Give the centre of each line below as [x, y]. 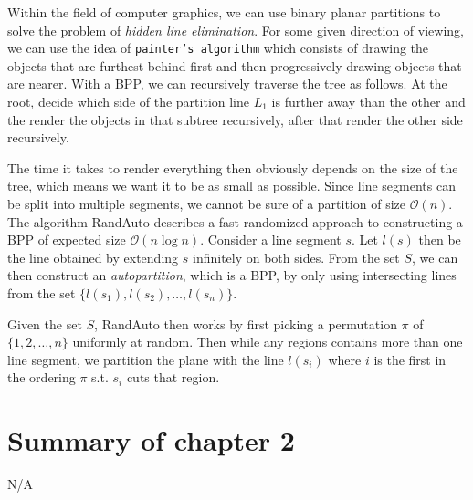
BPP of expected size [67, 240]
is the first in [410, 359]
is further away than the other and [368, 102]
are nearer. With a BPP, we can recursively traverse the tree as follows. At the [227, 83]
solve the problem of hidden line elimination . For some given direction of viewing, [236, 30]
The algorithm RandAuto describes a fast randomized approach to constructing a [235, 221]
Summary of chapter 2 [151, 440]
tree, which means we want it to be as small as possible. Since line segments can [231, 186]
